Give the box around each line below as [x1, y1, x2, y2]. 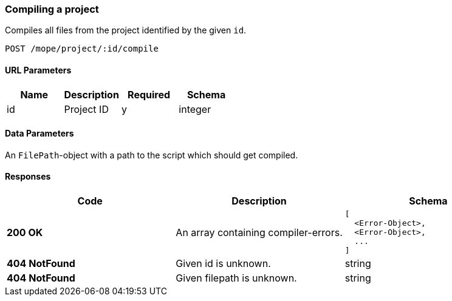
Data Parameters [5, 128, 74, 139]
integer [179, 103, 211, 115]
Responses [5, 171, 51, 182]
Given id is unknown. [176, 257, 271, 270]
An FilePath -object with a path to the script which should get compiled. [5, 149, 298, 160]
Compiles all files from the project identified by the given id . [5, 25, 247, 36]
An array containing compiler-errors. [176, 226, 343, 238]
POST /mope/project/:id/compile [5, 44, 159, 54]
